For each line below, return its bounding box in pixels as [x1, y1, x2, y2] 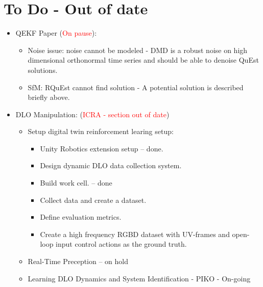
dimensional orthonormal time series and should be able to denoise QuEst [28, 55, 259, 65]
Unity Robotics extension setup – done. [40, 143, 163, 153]
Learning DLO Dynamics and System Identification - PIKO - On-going [28, 273, 251, 283]
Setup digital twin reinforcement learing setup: [28, 126, 174, 137]
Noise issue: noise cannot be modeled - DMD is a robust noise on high [28, 44, 248, 55]
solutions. [28, 64, 58, 75]
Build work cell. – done [40, 177, 112, 188]
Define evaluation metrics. [40, 212, 122, 222]
